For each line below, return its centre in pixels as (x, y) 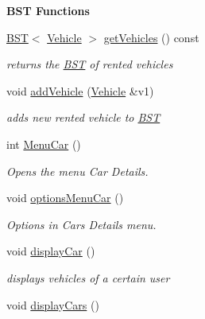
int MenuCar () (44, 144)
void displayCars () (53, 304)
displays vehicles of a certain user (88, 277)
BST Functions (48, 10)
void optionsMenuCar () (65, 198)
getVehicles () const (151, 37)
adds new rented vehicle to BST (83, 117)
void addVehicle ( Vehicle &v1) (80, 90)
